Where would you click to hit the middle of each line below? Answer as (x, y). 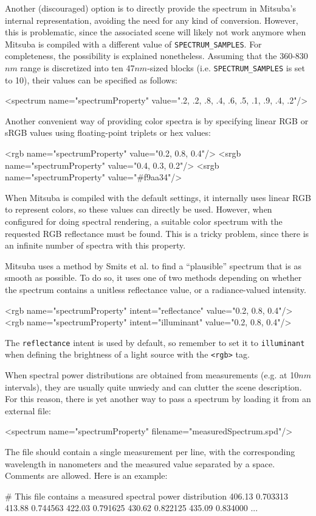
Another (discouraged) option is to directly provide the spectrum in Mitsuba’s (150, 8)
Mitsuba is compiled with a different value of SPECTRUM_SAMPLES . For (133, 44)
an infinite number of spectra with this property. (95, 245)
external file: (28, 410)
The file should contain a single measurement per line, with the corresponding (150, 452)
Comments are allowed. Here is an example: (86, 475)
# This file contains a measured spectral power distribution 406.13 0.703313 (147, 496)
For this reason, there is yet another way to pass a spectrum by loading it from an (158, 399)
